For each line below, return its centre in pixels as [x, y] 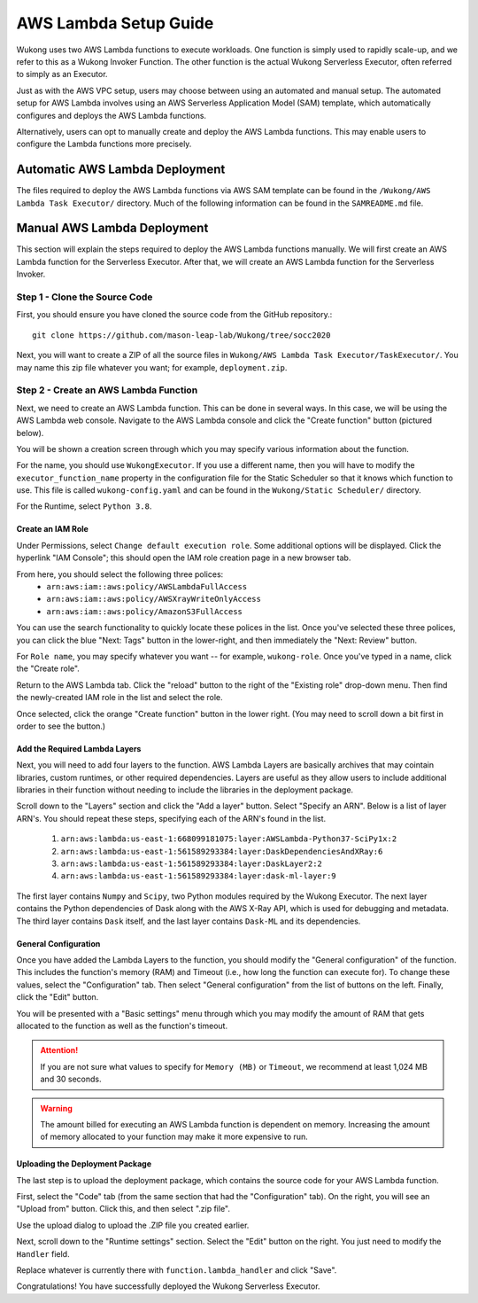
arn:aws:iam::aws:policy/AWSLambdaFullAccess [147, 587]
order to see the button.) [61, 726]
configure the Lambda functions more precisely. [104, 144]
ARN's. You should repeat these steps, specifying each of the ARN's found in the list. [171, 818]
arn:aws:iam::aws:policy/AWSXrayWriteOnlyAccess [154, 599]
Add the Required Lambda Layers [79, 748]
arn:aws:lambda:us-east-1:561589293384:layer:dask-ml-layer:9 [198, 876]
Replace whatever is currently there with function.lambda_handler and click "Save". [177, 1270]
